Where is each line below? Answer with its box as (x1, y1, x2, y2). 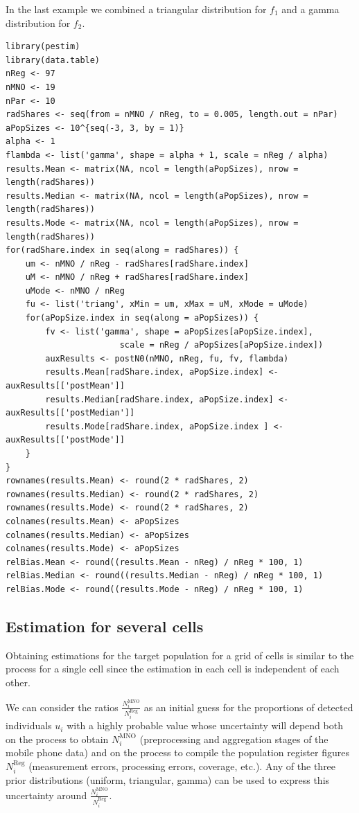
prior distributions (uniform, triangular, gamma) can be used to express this (6, 773, 330, 787)
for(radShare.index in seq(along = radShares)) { (6, 245, 239, 256)
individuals (6, 718, 52, 733)
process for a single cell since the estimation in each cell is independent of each (6, 661, 340, 676)
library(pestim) (6, 42, 80, 52)
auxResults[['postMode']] (6, 435, 125, 445)
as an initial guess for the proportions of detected (143, 699, 353, 714)
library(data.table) (6, 55, 100, 65)
